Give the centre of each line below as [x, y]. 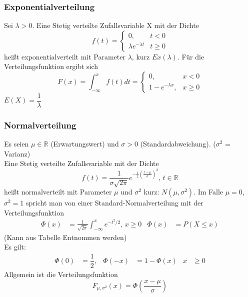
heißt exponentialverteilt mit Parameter [65, 56]
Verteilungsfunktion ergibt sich [51, 66]
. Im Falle [208, 192]
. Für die [191, 56]
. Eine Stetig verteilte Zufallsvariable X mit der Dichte [115, 25]
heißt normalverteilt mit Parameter [58, 192]
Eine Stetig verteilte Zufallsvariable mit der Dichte [81, 163]
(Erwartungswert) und [85, 144]
